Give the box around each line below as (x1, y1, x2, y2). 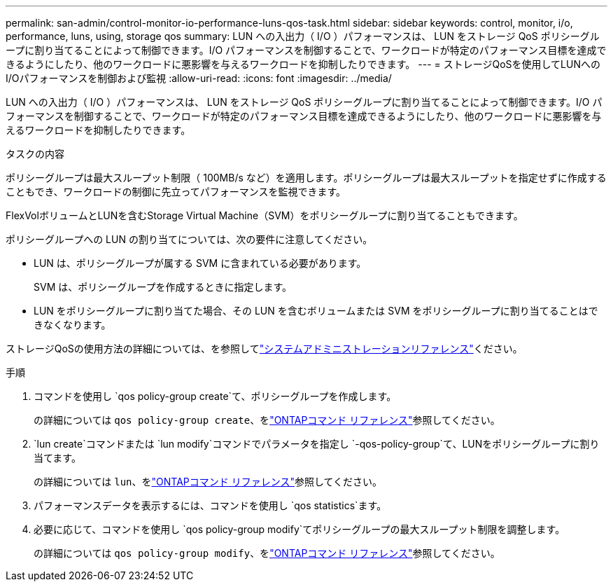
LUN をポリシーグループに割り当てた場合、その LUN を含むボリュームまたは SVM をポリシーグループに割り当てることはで (34, 305, 598, 317)
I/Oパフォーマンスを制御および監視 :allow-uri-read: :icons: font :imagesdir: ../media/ (6, 72, 392, 84)
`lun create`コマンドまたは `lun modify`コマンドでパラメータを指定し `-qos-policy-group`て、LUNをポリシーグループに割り (34, 438, 600, 450)
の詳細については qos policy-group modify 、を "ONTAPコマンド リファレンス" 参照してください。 (34, 547, 500, 559)
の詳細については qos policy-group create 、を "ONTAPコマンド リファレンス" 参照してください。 (34, 414, 500, 426)
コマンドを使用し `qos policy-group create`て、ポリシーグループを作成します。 (34, 390, 397, 402)
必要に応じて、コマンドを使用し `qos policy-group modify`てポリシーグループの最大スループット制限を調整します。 (34, 523, 565, 535)
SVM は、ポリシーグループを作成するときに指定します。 (34, 281, 292, 293)
